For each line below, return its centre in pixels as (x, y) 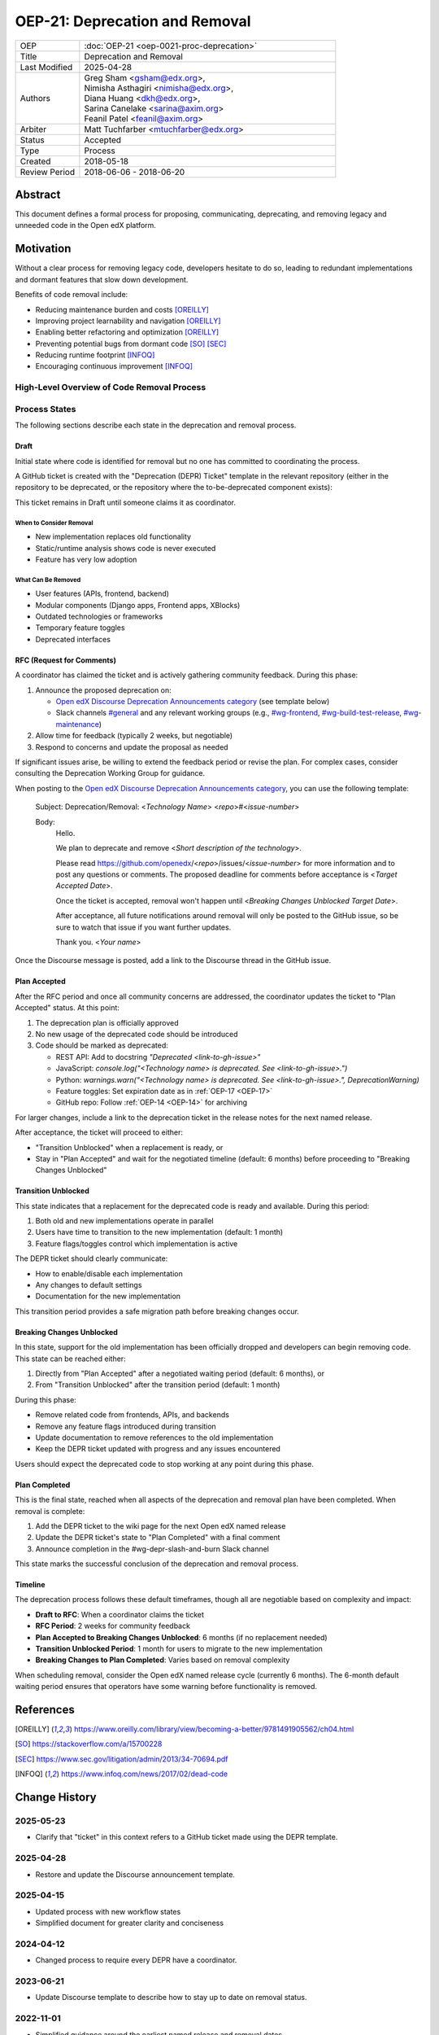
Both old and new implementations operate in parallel (125, 1221)
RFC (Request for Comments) (66, 660)
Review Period (48, 172)
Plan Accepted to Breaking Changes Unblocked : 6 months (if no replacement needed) (182, 1637)
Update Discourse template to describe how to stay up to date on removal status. (171, 1998)
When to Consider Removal (54, 523)
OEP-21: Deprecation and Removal (133, 21)
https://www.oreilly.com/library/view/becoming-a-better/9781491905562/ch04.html (214, 1729)
